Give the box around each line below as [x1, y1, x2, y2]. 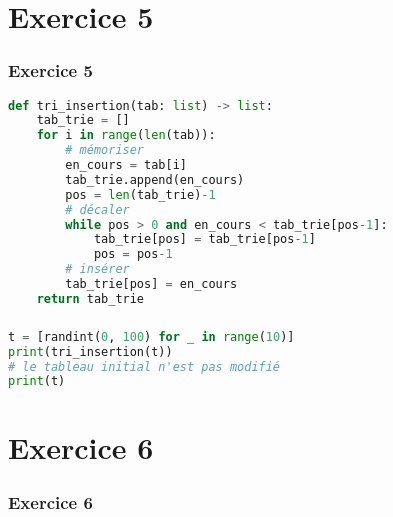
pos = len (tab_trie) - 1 [65, 187, 216, 202]
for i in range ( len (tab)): [36, 128, 216, 143]
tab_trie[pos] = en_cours [65, 277, 238, 292]
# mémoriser [65, 143, 145, 158]
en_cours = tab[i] [65, 158, 187, 173]
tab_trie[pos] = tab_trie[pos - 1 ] [93, 232, 316, 247]
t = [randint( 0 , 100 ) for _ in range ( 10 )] [8, 329, 295, 344]
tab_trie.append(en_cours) [65, 172, 245, 187]
